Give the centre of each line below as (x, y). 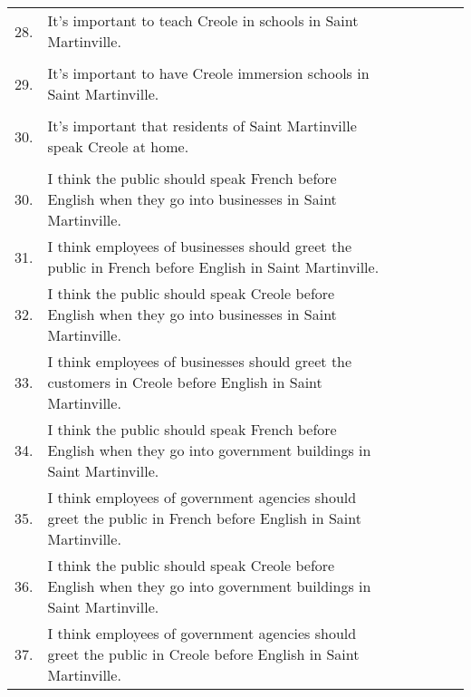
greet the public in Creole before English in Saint (203, 654)
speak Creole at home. (118, 146)
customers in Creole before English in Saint (185, 382)
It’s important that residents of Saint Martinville (202, 126)
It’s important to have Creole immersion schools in (208, 73)
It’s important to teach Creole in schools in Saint (203, 20)
